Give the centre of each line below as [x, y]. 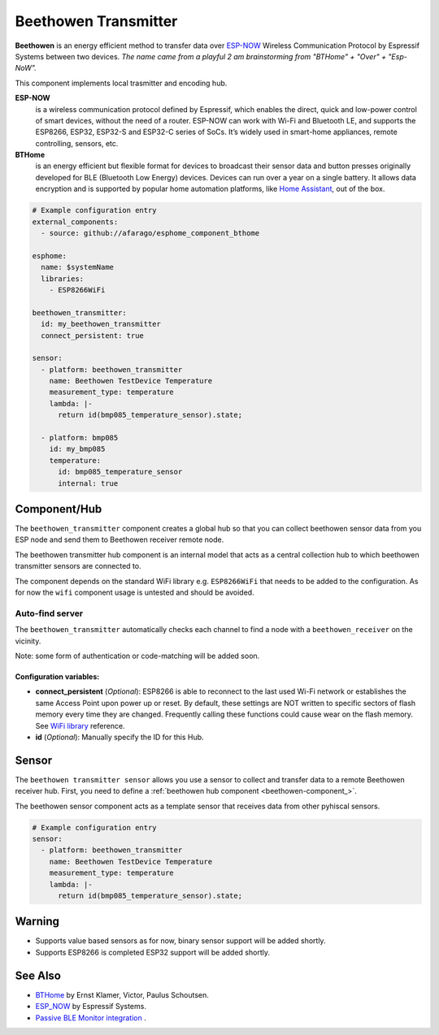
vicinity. [28, 641]
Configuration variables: [57, 676]
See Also [38, 975]
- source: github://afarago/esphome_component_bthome [150, 233]
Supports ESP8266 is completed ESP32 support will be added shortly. [152, 952]
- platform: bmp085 [80, 438]
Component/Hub [59, 509]
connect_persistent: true [92, 336]
